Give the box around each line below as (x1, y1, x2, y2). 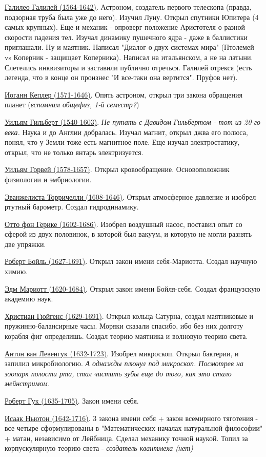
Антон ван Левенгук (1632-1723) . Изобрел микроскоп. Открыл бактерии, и (5, 348, 239, 358)
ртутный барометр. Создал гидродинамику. (5, 201, 139, 212)
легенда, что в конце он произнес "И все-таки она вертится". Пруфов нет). (5, 72, 238, 83)
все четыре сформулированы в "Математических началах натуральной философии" (5, 423, 263, 433)
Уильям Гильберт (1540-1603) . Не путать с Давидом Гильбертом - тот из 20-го (5, 116, 261, 127)
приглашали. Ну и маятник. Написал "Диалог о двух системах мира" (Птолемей (5, 42, 254, 52)
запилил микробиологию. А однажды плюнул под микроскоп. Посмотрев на (5, 358, 243, 369)
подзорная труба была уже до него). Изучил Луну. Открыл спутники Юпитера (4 (5, 11, 259, 22)
